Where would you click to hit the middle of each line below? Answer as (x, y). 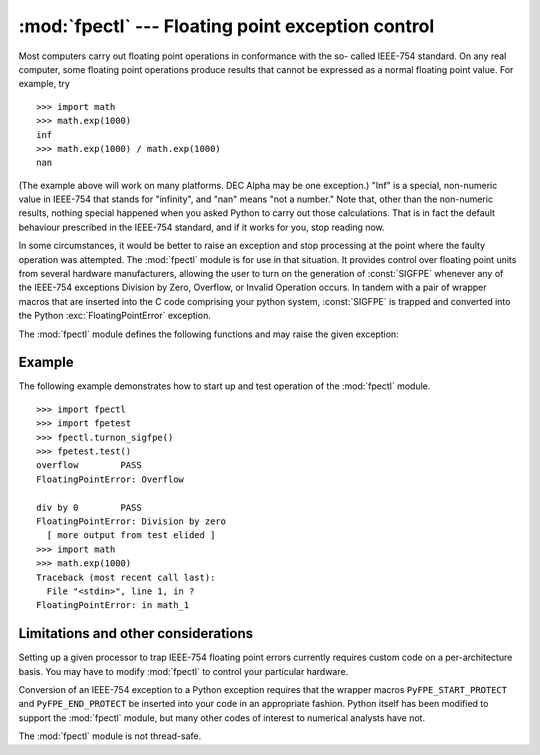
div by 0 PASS (89, 507)
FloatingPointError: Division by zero (131, 521)
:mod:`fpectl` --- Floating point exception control (226, 26)
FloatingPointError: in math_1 (113, 605)
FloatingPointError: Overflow (110, 479)
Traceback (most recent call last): (126, 577)
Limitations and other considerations (136, 633)
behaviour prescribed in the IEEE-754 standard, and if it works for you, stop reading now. (201, 227)
